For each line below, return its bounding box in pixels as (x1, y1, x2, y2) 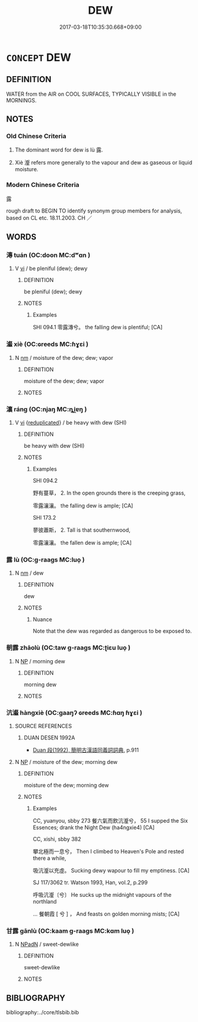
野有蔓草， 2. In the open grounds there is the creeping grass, (32, 489, 186, 497)
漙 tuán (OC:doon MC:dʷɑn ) (6, 251, 91, 259)
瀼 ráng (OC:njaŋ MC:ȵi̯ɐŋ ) (6, 405, 87, 413)
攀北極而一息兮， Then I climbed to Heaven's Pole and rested (32, 848, 184, 855)
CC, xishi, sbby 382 (32, 835, 81, 842)
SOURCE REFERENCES (14, 722, 72, 729)
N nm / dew (14, 569, 44, 577)
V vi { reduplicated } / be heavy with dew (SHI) (14, 419, 127, 426)
